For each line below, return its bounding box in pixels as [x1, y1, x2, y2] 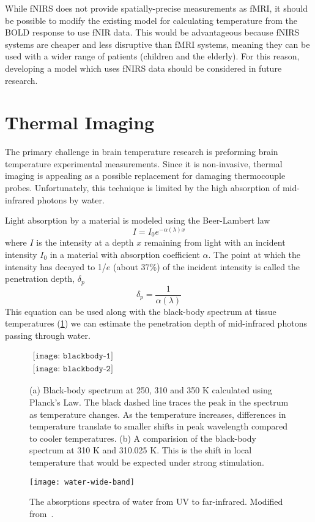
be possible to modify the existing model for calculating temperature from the [5, 13, 297, 26]
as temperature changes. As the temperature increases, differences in [29, 407, 286, 420]
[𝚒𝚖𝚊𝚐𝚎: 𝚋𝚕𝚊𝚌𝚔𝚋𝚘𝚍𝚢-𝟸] [32, 365, 113, 374]
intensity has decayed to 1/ [5, 260, 106, 273]
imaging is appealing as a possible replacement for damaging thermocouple [5, 169, 286, 182]
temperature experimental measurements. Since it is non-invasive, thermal [5, 157, 283, 170]
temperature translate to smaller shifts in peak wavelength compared [29, 420, 288, 433]
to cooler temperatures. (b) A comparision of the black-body [29, 431, 256, 444]
